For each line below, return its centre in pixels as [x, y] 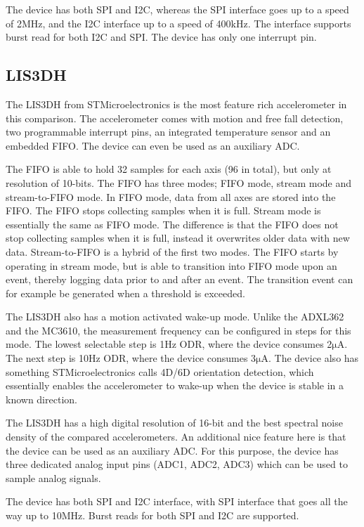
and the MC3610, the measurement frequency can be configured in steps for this [178, 330]
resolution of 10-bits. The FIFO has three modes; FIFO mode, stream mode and [179, 182]
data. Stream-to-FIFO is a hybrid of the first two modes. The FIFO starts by [172, 251]
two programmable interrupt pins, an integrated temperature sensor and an [168, 132]
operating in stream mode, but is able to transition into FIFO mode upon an [171, 265]
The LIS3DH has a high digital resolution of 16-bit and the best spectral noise [174, 423]
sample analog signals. [53, 477]
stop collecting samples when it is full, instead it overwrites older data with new [178, 238]
